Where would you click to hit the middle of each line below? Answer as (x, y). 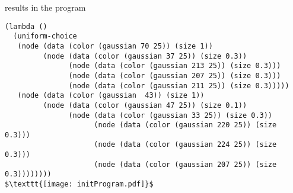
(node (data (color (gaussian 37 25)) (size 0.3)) (145, 56)
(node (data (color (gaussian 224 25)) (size (185, 145)
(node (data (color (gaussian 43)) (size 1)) (111, 96)
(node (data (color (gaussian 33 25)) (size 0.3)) (171, 115)
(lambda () (26, 26)
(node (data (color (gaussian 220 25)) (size (185, 125)
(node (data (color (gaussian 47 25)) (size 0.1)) (145, 105)
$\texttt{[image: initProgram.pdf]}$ (79, 184)
